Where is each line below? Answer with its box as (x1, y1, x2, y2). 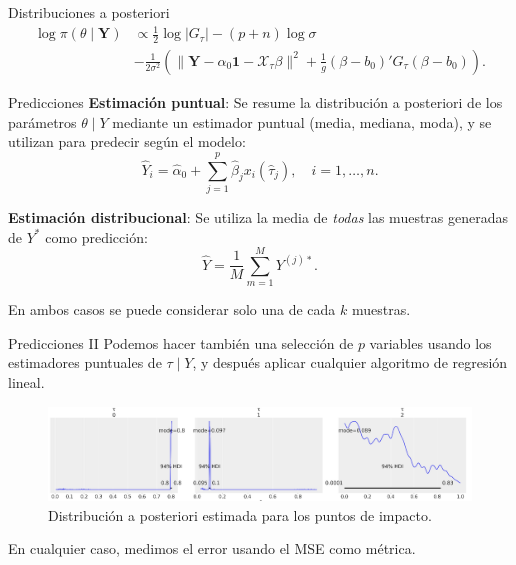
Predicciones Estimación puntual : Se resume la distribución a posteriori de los (8, 92, 503, 112)
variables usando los (369, 332, 492, 353)
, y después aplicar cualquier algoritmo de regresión (192, 352, 508, 373)
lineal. (8, 372, 45, 392)
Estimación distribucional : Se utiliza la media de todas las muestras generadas (8, 206, 509, 227)
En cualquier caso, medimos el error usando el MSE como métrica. (8, 538, 416, 559)
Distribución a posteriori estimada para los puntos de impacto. (48, 504, 432, 525)
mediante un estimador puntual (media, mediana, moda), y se (112, 111, 492, 132)
